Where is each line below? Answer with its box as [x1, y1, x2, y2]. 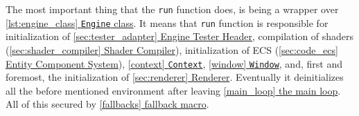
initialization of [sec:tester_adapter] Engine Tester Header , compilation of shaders [6, 29, 354, 43]
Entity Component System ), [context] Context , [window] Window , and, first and [6, 56, 342, 70]
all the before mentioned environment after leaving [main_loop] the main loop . [6, 83, 341, 97]
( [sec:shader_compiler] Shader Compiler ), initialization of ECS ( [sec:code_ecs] [6, 42, 338, 57]
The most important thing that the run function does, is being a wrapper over [6, 2, 339, 16]
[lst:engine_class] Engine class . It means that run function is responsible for [6, 15, 329, 30]
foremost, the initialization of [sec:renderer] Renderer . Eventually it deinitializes [6, 70, 344, 84]
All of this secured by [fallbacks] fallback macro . [6, 97, 209, 111]
